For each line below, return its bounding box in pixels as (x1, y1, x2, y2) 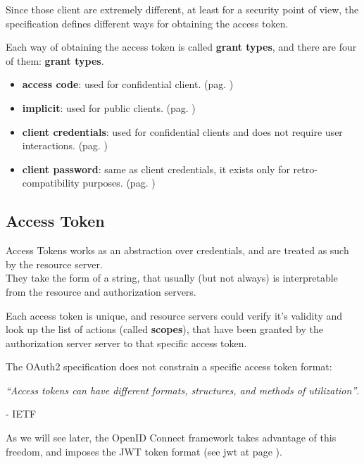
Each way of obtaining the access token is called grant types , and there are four (6, 39, 357, 54)
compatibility (22, 175, 80, 190)
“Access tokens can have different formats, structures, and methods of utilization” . (6, 382, 360, 397)
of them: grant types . (6, 53, 104, 68)
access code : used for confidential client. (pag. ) (22, 77, 234, 92)
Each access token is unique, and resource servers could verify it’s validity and (6, 308, 343, 322)
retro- (293, 161, 318, 176)
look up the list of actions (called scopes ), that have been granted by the (6, 322, 323, 337)
